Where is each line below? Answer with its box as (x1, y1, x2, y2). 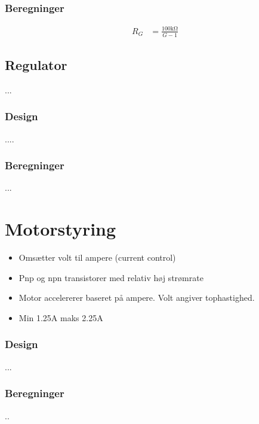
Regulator (5, 55, 67, 74)
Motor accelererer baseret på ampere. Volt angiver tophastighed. (18, 291, 255, 304)
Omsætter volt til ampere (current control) (18, 251, 176, 264)
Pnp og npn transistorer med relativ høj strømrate (18, 271, 203, 283)
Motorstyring (5, 216, 116, 241)
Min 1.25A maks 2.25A (18, 311, 103, 324)
